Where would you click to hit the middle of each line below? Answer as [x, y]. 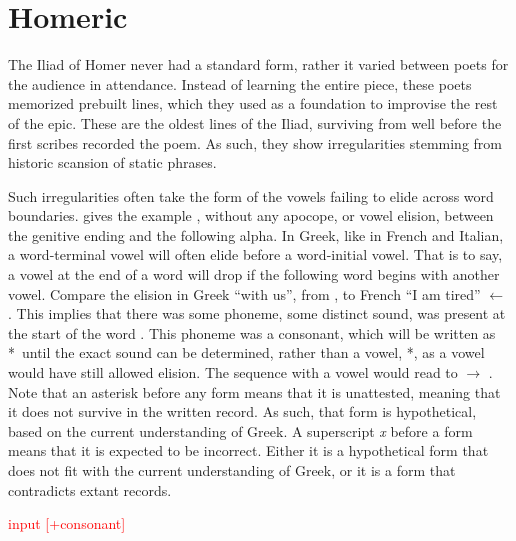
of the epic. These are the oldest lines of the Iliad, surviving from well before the [255, 122]
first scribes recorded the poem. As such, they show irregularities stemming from [255, 142]
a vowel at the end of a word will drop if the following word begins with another [254, 274]
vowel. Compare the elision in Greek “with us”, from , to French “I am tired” [244, 293]
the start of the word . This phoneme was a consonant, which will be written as [252, 332]
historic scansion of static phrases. [112, 162]
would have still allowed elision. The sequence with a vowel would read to [233, 372]
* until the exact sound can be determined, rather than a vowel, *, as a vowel [246, 352]
